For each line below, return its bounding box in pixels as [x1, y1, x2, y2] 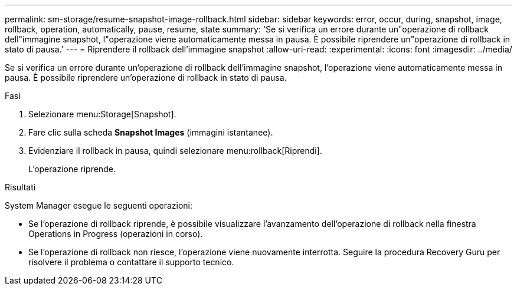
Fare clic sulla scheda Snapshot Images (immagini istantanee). [28, 127, 273, 137]
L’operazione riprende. [28, 164, 116, 174]
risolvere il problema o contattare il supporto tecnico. [28, 257, 234, 267]
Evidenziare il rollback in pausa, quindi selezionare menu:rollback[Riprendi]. [28, 146, 322, 156]
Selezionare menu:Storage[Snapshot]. [28, 109, 176, 119]
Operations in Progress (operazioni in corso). [28, 229, 203, 239]
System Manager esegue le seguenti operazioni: [5, 200, 193, 210]
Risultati [5, 182, 36, 192]
